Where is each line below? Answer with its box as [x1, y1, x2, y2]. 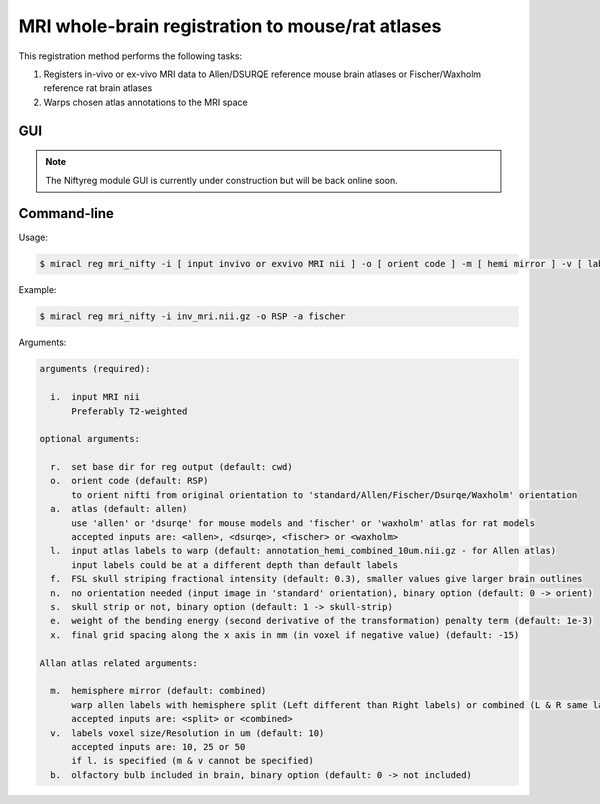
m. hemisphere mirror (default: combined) [50, 685, 267, 697]
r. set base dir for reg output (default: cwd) [50, 461, 294, 473]
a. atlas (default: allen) [50, 503, 188, 515]
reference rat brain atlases [43, 82, 153, 94]
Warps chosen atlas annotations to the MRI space [43, 96, 249, 108]
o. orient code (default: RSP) [50, 475, 209, 487]
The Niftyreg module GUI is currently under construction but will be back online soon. [45, 174, 399, 186]
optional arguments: [39, 433, 140, 445]
